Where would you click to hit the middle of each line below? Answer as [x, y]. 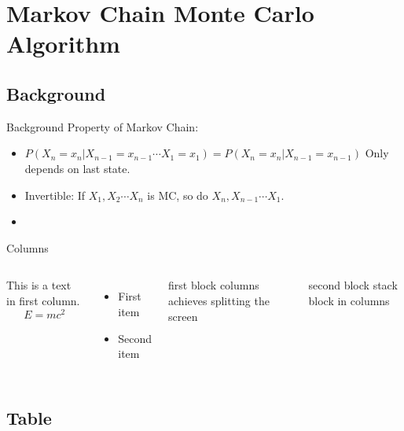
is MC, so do [178, 195]
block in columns [349, 300]
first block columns [214, 285]
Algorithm [63, 44]
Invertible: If [55, 195]
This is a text [39, 285]
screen [183, 316]
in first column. [43, 300]
